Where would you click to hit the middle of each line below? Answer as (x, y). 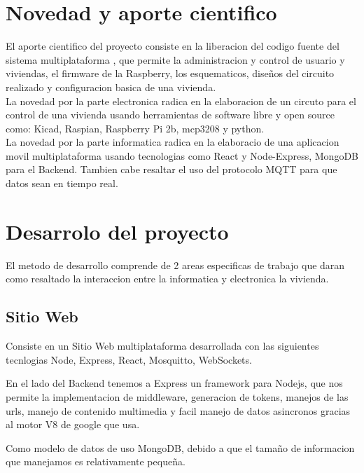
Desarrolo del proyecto (117, 231)
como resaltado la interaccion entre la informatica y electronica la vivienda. (167, 279)
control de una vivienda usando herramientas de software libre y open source (170, 115)
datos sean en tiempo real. (62, 183)
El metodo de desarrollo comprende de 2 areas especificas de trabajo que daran (175, 265)
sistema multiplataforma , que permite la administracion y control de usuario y (175, 59)
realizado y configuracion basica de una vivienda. (111, 87)
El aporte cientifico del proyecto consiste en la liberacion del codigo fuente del (173, 46)
